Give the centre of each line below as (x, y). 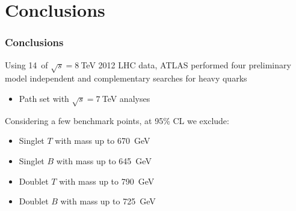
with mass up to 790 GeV (107, 181)
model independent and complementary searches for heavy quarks (126, 78)
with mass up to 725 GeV (108, 201)
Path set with (44, 98)
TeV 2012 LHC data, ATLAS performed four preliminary (186, 64)
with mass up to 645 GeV (104, 160)
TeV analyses (126, 98)
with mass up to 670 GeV (103, 141)
